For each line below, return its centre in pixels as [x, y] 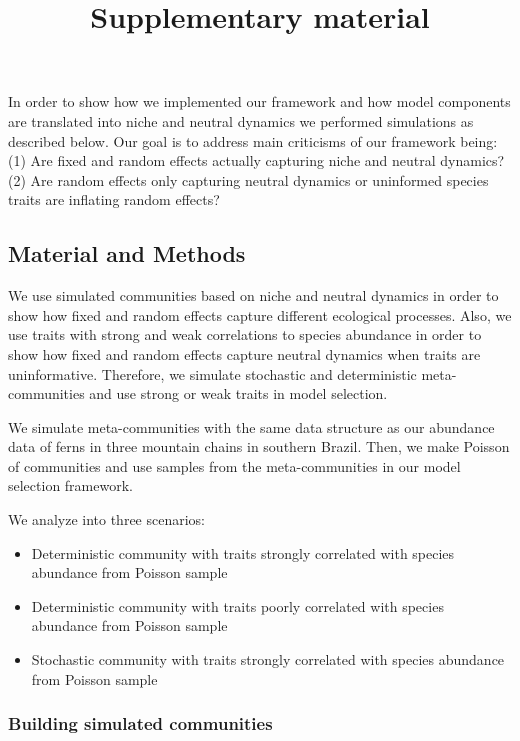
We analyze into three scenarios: [106, 519]
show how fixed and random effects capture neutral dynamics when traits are [244, 353]
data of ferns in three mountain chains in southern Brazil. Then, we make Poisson [259, 446]
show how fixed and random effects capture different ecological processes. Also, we [260, 314]
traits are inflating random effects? [114, 199]
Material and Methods [127, 253]
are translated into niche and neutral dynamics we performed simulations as [241, 120]
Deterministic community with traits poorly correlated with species [237, 605]
